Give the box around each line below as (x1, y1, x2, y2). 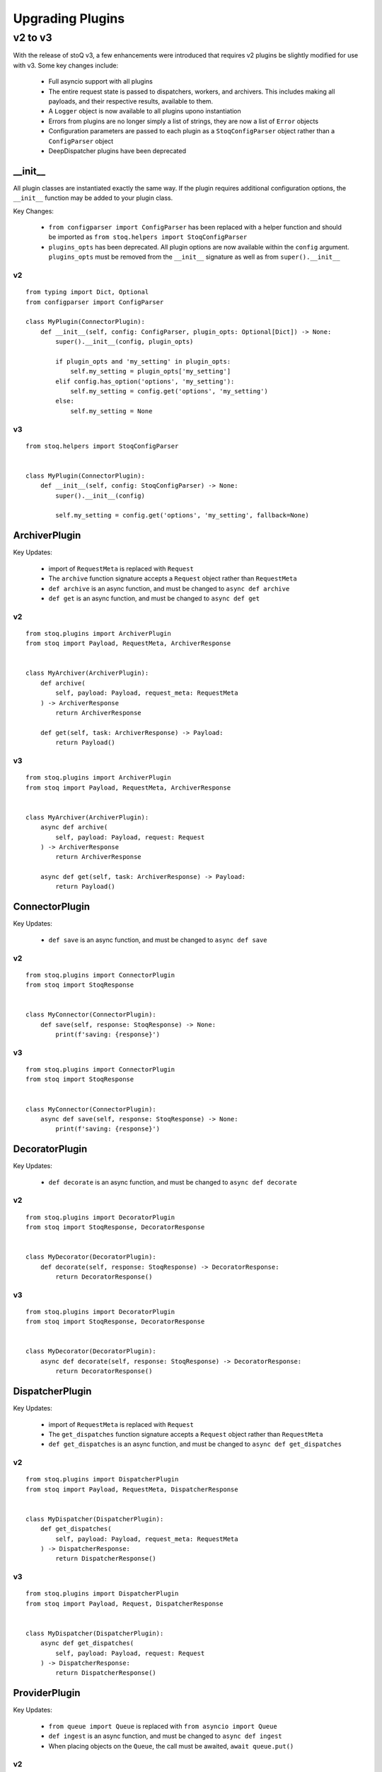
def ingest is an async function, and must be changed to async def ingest (48, 1732, 282, 1740)
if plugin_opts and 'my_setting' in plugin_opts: (55, 357, 231, 365)
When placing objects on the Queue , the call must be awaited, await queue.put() (48, 1742, 294, 1750)
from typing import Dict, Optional (25, 288, 149, 296)
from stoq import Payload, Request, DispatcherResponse (25, 1599, 224, 1608)
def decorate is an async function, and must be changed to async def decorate (48, 1177, 297, 1187)
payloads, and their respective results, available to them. (48, 96, 214, 106)
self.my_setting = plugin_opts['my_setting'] (70, 367, 231, 376)
